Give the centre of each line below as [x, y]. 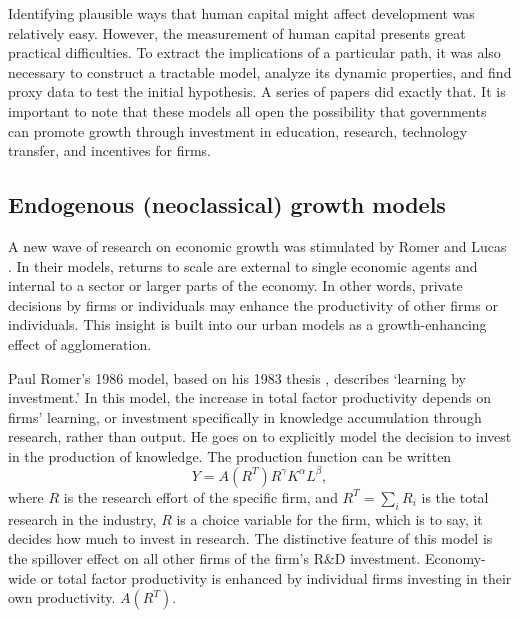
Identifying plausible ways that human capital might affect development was [241, 13]
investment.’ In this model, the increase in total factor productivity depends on [250, 397]
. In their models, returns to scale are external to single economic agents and [243, 265]
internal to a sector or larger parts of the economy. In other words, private [235, 285]
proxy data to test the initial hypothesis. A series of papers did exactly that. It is [257, 91]
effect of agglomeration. [80, 343]
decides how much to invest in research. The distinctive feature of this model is [250, 538]
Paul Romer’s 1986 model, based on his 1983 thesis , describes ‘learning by [237, 377]
